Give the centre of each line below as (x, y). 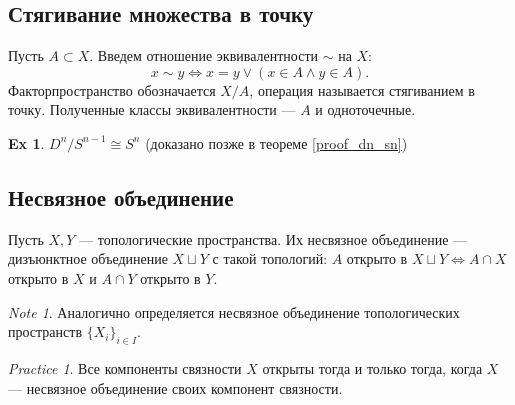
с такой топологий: (270, 258)
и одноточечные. (365, 109)
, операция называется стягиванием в (362, 89)
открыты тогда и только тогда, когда (372, 367)
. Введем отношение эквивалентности (203, 55)
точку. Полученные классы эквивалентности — (152, 109)
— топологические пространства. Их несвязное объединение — (273, 238)
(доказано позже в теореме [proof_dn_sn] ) (276, 142)
